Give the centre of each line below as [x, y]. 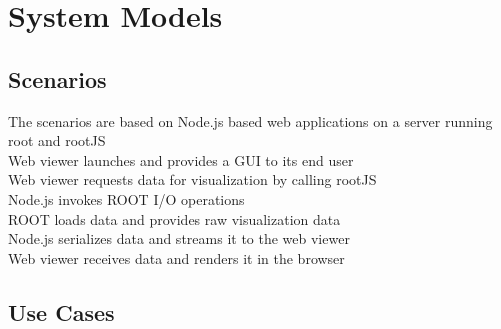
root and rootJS [57, 140]
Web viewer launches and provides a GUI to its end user [181, 159]
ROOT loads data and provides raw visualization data [174, 218]
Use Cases [61, 311]
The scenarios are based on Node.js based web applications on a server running [250, 120]
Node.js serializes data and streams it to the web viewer [179, 238]
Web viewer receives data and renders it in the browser [176, 257]
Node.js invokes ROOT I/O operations [126, 198]
